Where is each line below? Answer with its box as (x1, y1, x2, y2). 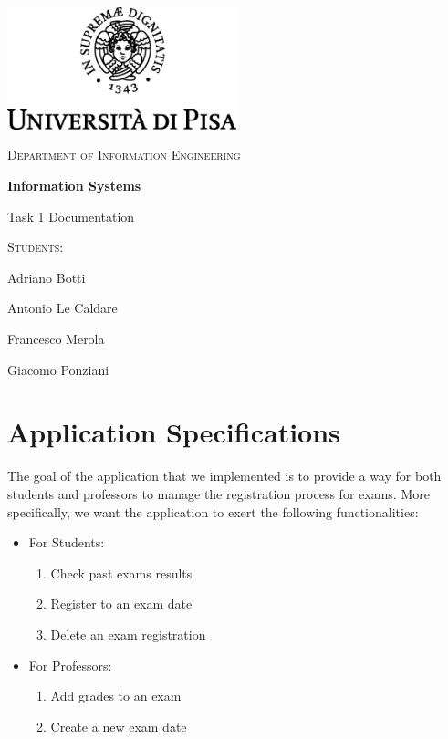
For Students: (28, 533, 105, 552)
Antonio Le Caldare (7, 298, 118, 317)
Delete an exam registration (50, 624, 206, 643)
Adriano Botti (7, 267, 86, 286)
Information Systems (7, 176, 141, 195)
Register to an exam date (50, 594, 193, 613)
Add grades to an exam (50, 686, 182, 705)
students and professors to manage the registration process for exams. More (7, 484, 430, 503)
